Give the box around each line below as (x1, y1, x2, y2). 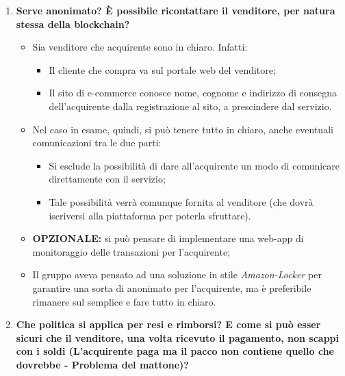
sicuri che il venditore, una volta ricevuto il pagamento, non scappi (16, 330, 340, 345)
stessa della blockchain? (16, 16, 130, 31)
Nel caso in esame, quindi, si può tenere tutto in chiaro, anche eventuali (32, 122, 333, 136)
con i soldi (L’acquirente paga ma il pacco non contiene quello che (16, 344, 334, 358)
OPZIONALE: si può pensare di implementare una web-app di (32, 231, 304, 245)
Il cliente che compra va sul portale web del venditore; (49, 62, 276, 77)
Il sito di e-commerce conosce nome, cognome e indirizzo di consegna (49, 85, 337, 100)
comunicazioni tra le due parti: (32, 135, 162, 150)
